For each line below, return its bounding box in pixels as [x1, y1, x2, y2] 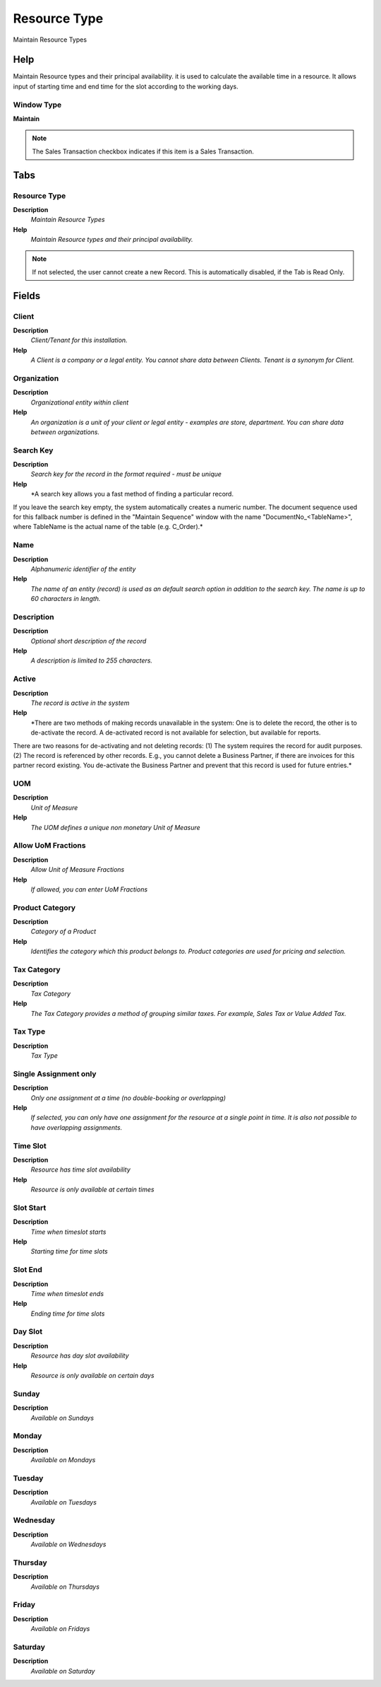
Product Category [13, 902, 76, 912]
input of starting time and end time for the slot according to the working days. [13, 82, 239, 91]
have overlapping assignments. [30, 1123, 123, 1131]
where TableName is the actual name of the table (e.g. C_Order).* [13, 523, 204, 531]
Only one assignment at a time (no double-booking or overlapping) [30, 1093, 226, 1102]
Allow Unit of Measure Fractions [30, 865, 125, 874]
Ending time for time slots [30, 1309, 105, 1318]
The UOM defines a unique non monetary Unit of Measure [30, 823, 200, 831]
